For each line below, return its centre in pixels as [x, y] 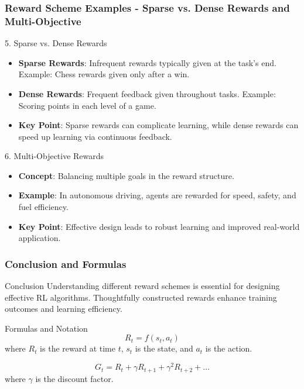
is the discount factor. [74, 378]
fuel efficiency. [43, 207]
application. [40, 238]
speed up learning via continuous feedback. [95, 136]
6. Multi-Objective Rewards [54, 156]
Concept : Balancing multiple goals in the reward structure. [126, 175]
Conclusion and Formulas [66, 264]
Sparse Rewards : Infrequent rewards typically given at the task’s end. [147, 62]
